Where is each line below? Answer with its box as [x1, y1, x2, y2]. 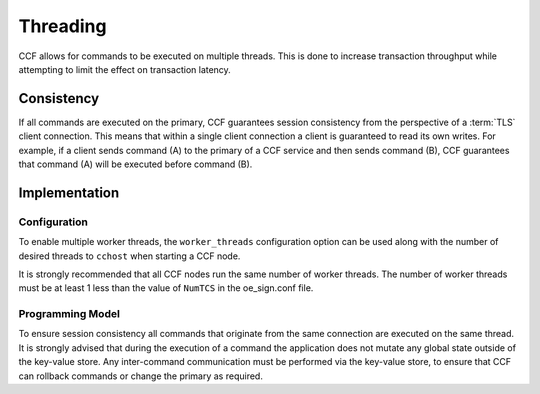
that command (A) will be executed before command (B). [18, 158, 253, 170]
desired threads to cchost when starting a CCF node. [18, 250, 241, 262]
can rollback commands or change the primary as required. [18, 370, 264, 382]
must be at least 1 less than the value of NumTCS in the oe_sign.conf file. [18, 282, 314, 294]
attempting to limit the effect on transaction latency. [18, 63, 232, 75]
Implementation [18, 184, 120, 201]
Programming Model [18, 307, 120, 321]
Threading [18, 15, 107, 37]
